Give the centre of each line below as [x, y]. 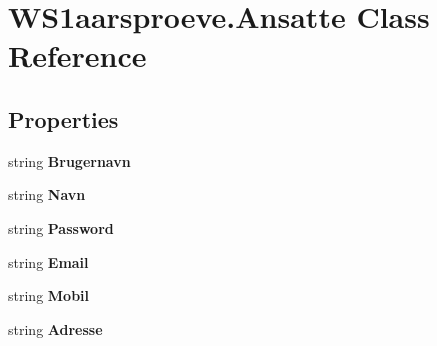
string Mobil [49, 295]
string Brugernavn [69, 160]
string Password [61, 227]
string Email [48, 261]
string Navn [47, 194]
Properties [63, 118]
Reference [77, 55]
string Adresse [55, 328]
